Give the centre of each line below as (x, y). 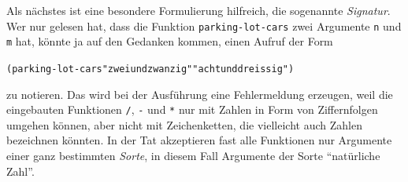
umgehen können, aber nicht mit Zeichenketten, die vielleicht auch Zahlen (184, 124)
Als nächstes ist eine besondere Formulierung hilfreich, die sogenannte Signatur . (198, 10)
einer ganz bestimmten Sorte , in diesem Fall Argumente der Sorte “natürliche (193, 155)
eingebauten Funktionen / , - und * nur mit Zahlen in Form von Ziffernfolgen (192, 109)
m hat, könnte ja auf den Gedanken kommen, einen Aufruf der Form (170, 41)
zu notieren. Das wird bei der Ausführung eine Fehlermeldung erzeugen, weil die (200, 94)
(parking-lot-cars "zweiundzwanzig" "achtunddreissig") (150, 69)
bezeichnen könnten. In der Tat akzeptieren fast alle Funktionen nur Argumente (199, 140)
